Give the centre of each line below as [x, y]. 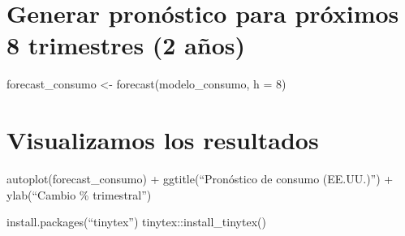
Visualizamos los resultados [163, 140]
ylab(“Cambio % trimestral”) [79, 194]
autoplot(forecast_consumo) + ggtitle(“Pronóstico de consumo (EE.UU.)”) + [200, 179]
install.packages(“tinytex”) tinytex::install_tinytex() [136, 222]
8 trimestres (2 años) [126, 45]
